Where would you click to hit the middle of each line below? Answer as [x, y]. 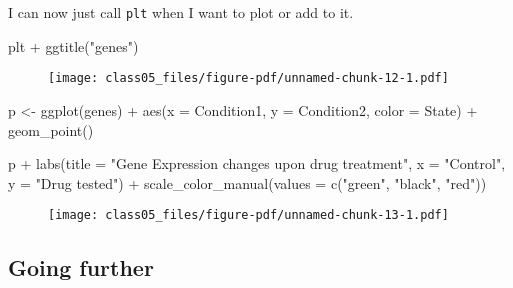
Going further [81, 267]
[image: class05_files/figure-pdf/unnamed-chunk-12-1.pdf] [248, 78]
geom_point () [51, 129]
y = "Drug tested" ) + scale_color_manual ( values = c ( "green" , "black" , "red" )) [247, 182]
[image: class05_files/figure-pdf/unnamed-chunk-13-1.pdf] [248, 215]
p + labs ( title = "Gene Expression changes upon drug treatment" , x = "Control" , [257, 163]
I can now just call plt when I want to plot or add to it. [181, 12]
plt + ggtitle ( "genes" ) [73, 45]
